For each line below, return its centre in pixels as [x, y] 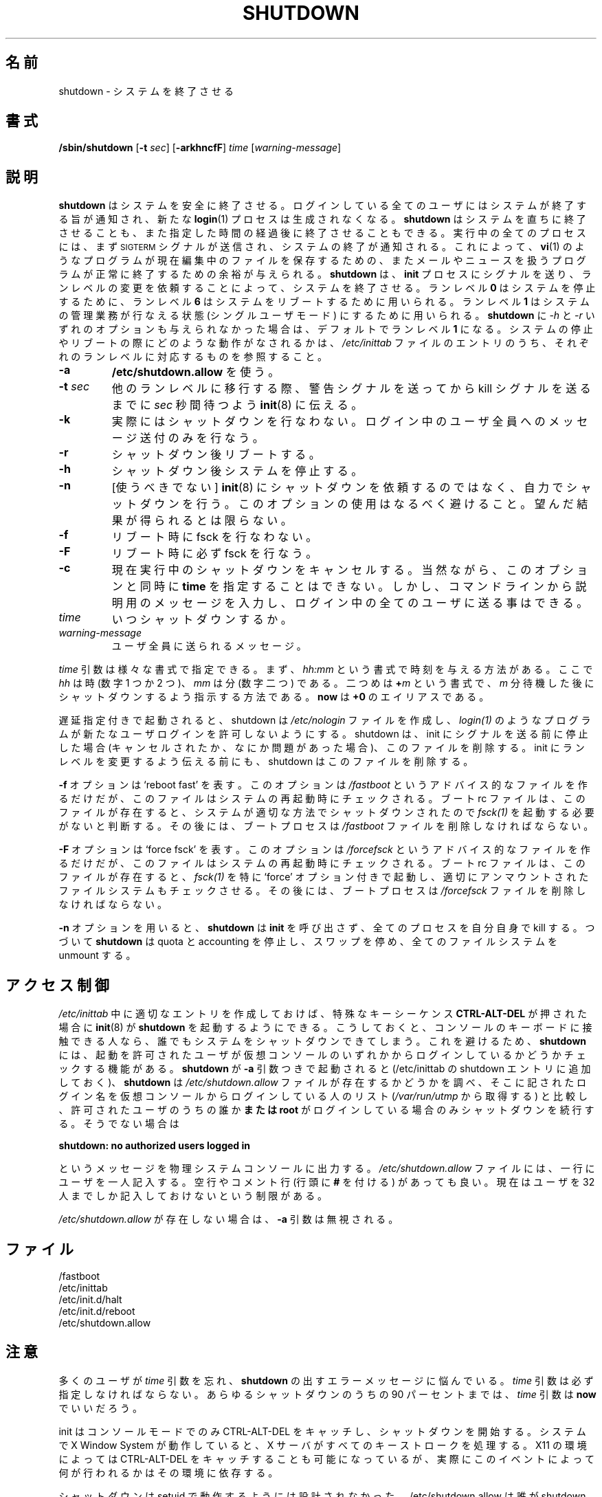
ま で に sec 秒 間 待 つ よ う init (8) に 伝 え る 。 [237, 405]
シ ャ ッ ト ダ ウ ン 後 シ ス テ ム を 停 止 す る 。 [237, 471]
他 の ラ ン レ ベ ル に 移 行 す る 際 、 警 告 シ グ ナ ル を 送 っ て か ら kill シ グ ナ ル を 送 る [351, 389]
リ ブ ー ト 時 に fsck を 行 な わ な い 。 [214, 537]
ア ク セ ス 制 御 [57, 985]
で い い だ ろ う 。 [101, 1408]
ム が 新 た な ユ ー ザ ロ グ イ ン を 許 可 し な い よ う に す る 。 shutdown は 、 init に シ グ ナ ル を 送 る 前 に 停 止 [323, 734]
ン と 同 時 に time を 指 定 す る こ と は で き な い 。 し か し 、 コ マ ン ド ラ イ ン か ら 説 [349, 587]
